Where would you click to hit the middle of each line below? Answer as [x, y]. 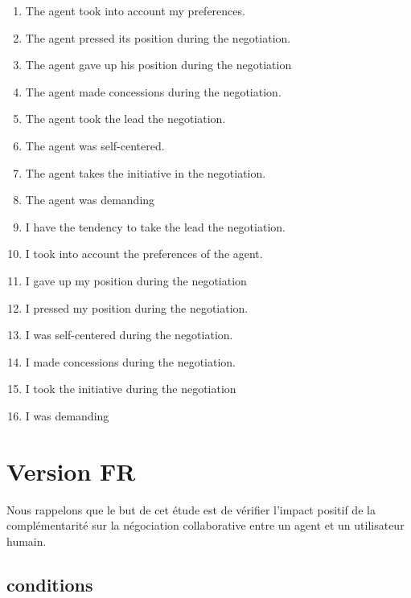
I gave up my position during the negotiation [136, 280]
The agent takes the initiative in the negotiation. [146, 172]
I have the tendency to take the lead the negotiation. [155, 226]
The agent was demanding [90, 200]
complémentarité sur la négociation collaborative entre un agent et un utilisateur [205, 525]
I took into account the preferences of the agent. [144, 254]
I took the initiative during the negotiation [131, 389]
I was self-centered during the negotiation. [129, 335]
